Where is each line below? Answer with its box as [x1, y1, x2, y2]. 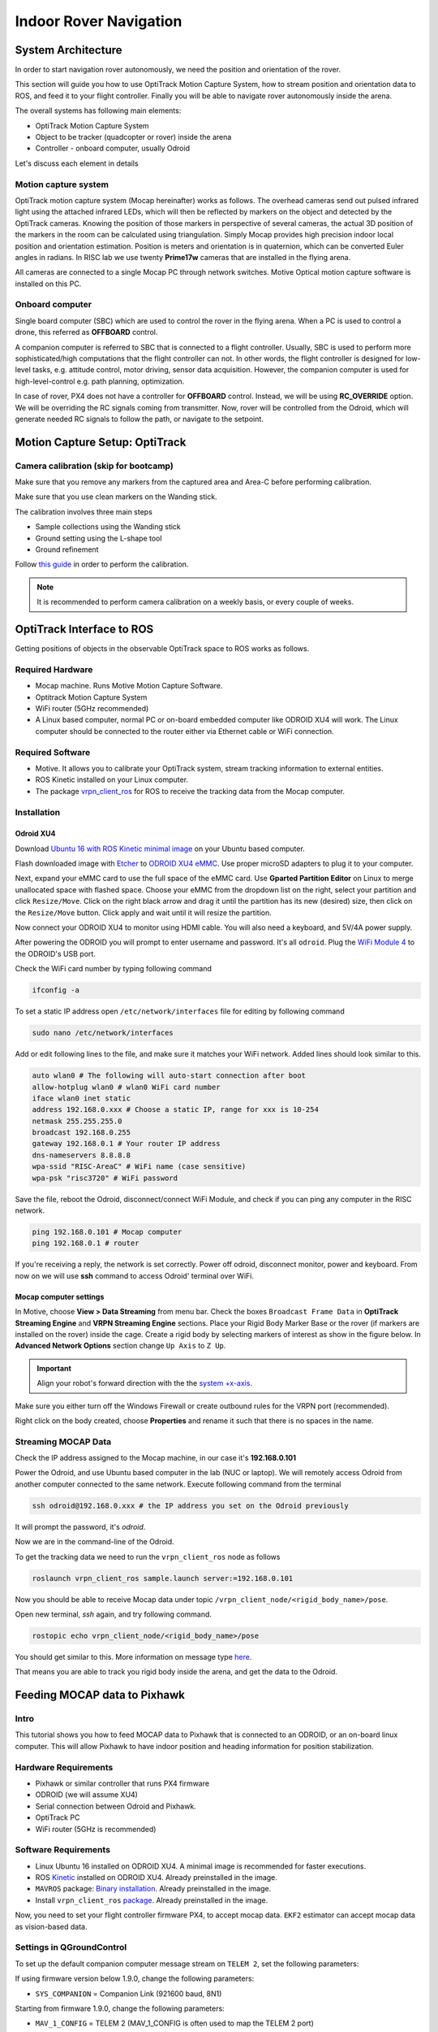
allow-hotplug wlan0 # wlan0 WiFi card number [32, 1082, 221, 1092]
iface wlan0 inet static [32, 1093, 131, 1103]
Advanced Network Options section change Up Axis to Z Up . [15, 1341, 226, 1351]
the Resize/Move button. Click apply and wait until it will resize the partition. [15, 907, 272, 918]
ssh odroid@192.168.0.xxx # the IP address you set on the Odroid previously [32, 1500, 349, 1510]
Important [36, 1363, 72, 1373]
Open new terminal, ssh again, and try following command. [15, 1609, 213, 1619]
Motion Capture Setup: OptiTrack [15, 435, 187, 449]
